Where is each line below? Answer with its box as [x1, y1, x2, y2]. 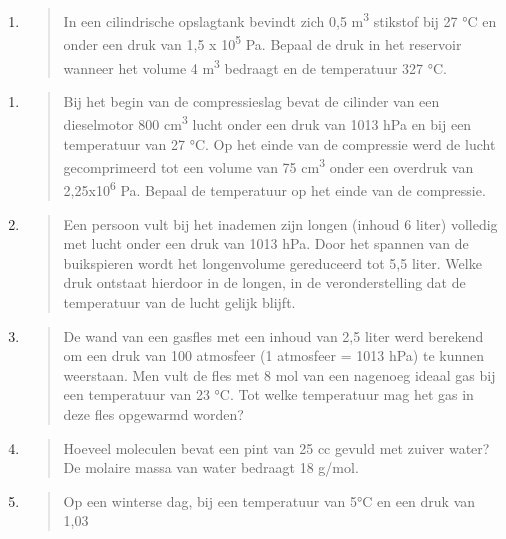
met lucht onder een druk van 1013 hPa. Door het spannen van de [63, 233, 469, 254]
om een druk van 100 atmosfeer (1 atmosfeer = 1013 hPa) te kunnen [63, 345, 485, 366]
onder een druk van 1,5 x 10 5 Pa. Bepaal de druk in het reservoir [63, 31, 462, 54]
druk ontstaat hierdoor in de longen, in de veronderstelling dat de [63, 272, 466, 293]
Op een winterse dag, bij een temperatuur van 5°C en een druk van [63, 490, 476, 511]
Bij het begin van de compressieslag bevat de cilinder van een [63, 90, 440, 111]
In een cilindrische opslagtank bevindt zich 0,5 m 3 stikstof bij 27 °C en [63, 8, 497, 31]
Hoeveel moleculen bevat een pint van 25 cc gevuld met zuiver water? [63, 437, 490, 458]
